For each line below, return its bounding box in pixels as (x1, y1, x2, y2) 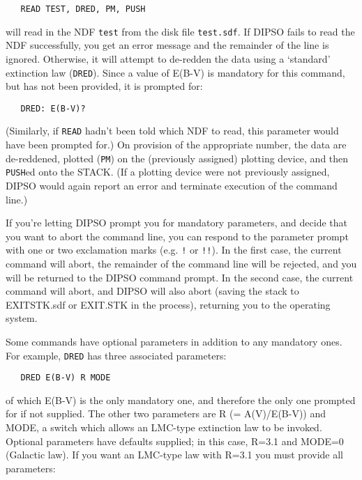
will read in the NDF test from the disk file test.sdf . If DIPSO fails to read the (6, 24, 355, 38)
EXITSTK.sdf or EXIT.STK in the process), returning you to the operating (6, 297, 331, 311)
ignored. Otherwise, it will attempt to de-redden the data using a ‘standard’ (6, 51, 331, 65)
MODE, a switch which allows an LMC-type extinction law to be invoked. (6, 420, 322, 435)
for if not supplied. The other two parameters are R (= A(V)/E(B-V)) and (6, 406, 326, 421)
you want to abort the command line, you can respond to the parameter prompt (6, 229, 349, 243)
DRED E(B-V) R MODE (20, 373, 111, 383)
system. (6, 311, 38, 325)
